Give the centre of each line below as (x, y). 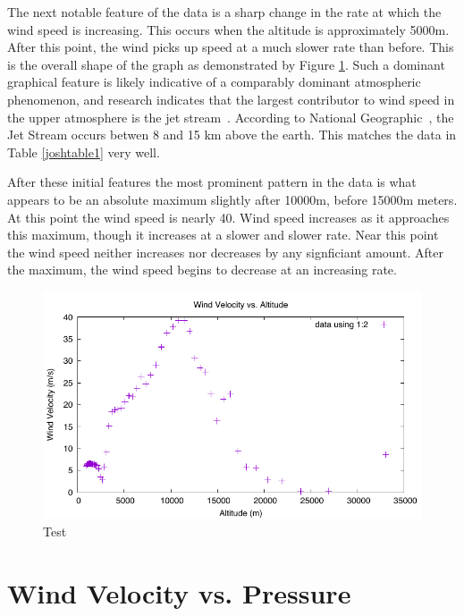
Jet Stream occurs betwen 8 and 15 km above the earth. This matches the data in (232, 135)
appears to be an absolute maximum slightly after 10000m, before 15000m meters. (232, 199)
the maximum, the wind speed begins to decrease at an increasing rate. (202, 270)
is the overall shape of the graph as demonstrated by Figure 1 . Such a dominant (226, 64)
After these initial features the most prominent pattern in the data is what (212, 182)
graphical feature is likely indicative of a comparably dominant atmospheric (214, 82)
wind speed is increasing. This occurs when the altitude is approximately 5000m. (228, 29)
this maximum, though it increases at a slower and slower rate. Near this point (223, 235)
